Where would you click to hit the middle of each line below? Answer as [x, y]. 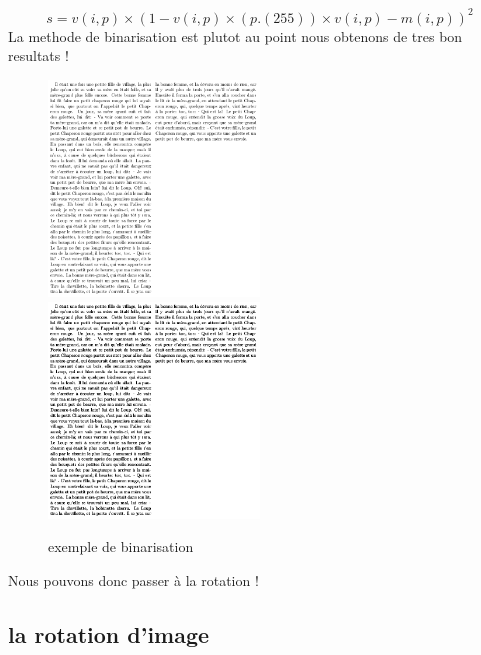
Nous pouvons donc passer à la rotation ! [133, 579]
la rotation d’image [109, 633]
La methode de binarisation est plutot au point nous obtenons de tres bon [235, 35]
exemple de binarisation [121, 546]
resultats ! [38, 55]
